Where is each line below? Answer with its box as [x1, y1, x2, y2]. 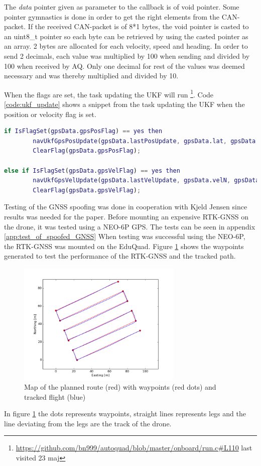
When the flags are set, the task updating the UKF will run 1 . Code [4, 87, 214, 99]
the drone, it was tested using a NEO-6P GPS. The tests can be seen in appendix [4, 221, 255, 231]
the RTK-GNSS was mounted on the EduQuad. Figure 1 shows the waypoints [4, 241, 244, 251]
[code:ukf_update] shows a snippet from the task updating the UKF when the [4, 99, 245, 109]
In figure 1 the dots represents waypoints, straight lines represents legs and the [4, 408, 246, 419]
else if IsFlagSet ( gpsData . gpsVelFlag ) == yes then [4, 167, 180, 174]
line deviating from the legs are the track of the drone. [4, 418, 172, 428]
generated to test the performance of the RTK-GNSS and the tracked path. [4, 251, 236, 261]
